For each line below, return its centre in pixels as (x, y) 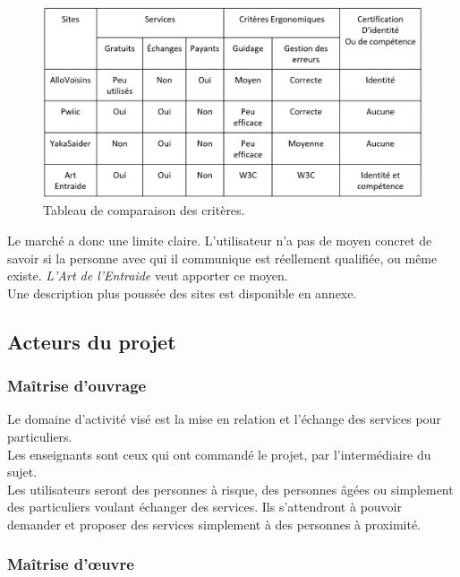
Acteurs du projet (92, 341)
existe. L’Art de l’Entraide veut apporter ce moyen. (148, 276)
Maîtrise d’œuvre (71, 564)
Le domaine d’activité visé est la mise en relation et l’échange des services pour (224, 419)
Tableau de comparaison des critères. (144, 210)
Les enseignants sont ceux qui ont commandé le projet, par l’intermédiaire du (219, 454)
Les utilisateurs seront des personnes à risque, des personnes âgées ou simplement (230, 489)
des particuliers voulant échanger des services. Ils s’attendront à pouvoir (204, 507)
